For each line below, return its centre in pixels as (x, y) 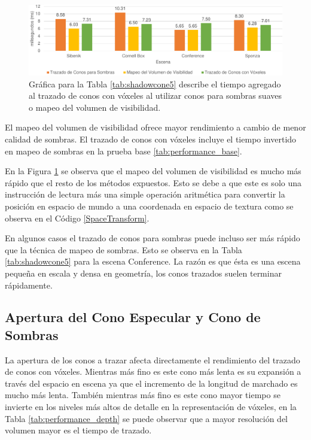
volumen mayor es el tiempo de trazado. (78, 430)
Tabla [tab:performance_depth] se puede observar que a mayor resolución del (146, 418)
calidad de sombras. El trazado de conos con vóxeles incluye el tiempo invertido (151, 139)
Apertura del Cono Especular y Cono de (133, 317)
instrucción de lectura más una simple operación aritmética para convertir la (145, 194)
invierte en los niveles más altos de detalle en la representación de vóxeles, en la (151, 407)
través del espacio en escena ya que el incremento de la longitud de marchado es (151, 383)
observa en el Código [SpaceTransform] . (77, 218)
